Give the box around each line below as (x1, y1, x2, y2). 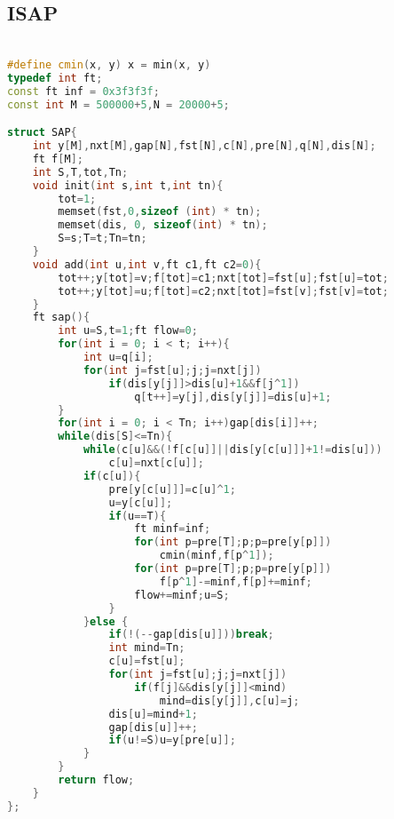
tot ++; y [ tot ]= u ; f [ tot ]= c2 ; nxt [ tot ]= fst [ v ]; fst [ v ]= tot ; (58, 284, 389, 298)
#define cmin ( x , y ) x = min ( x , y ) (7, 59, 211, 72)
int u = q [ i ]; (83, 351, 154, 364)
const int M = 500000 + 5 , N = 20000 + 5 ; (7, 98, 230, 111)
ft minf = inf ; (134, 522, 211, 536)
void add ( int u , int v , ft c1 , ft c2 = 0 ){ (32, 258, 262, 271)
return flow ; (58, 774, 135, 787)
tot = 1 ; (58, 192, 97, 205)
